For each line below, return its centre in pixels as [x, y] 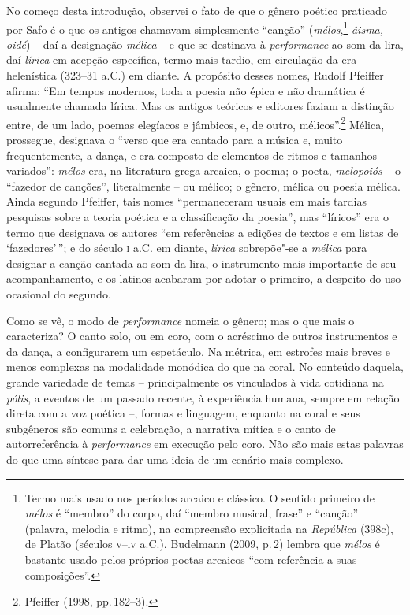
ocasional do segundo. [59, 294]
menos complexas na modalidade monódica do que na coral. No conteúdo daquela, [205, 367]
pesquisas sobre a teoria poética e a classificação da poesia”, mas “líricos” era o [198, 217]
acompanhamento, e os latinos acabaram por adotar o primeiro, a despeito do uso [204, 278]
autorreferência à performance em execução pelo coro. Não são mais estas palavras [205, 444]
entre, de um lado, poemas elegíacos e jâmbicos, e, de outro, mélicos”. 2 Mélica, [196, 123]
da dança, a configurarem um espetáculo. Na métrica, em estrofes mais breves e [199, 351]
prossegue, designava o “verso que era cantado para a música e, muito [175, 140]
